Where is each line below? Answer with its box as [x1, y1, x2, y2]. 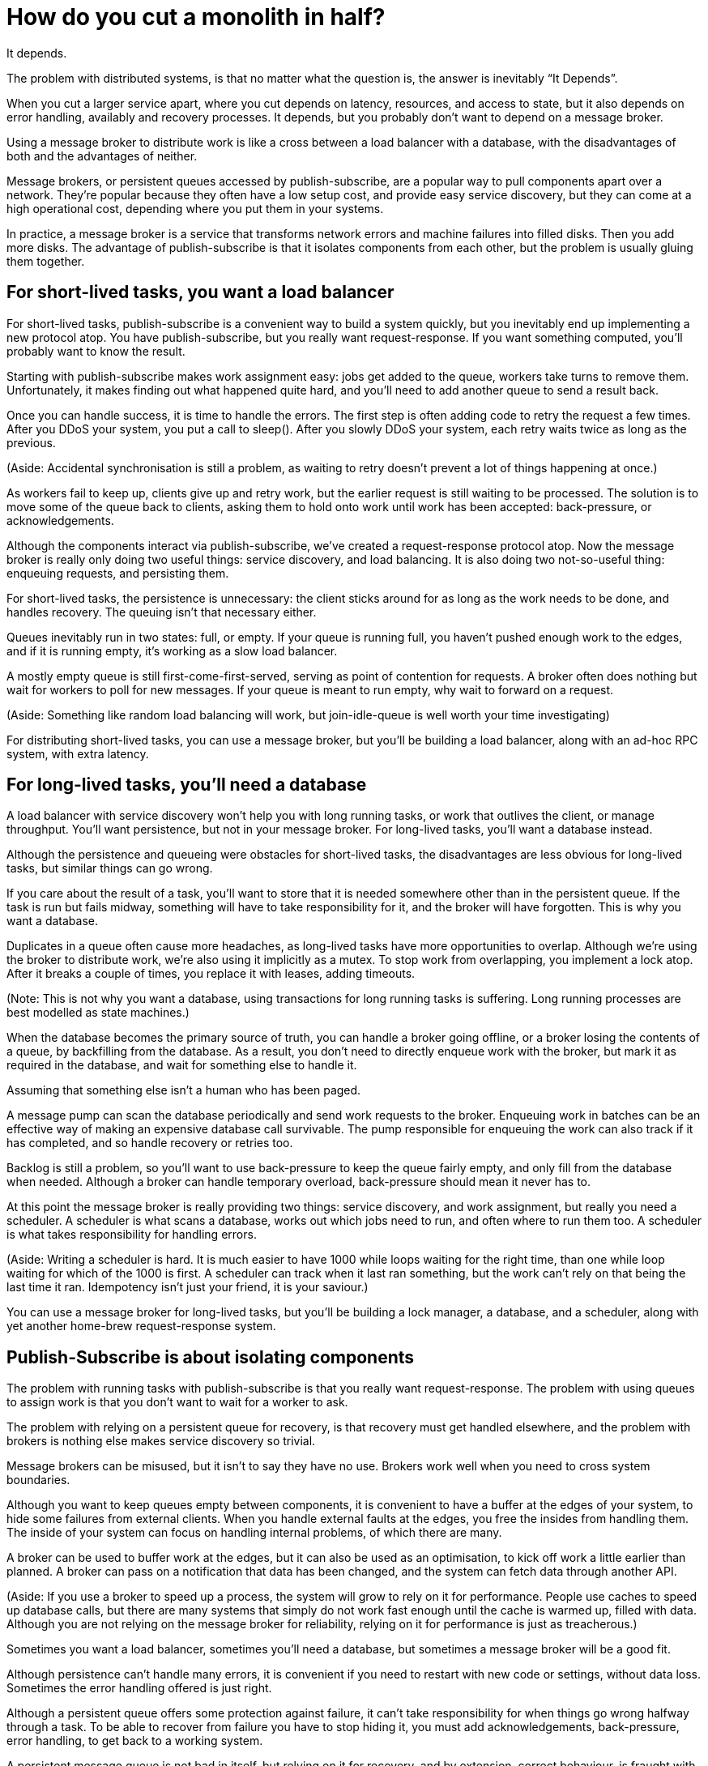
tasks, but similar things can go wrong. [6, 861, 213, 876]
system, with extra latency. [6, 746, 149, 761]
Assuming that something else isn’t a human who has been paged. [6, 1083, 361, 1098]
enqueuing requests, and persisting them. [6, 565, 229, 580]
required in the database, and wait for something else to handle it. [6, 1058, 357, 1073]
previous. [6, 435, 56, 450]
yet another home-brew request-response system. [6, 1319, 276, 1333]
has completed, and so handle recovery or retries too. [6, 1136, 293, 1150]
